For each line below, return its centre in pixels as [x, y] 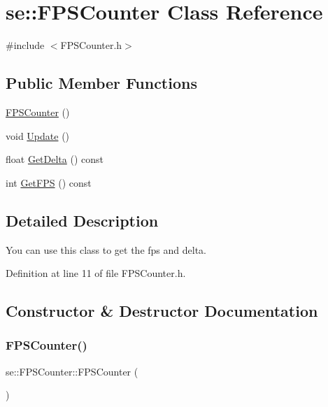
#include [25, 45]
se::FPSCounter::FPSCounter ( [72, 371]
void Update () [38, 135]
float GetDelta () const [55, 159]
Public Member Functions [101, 83]
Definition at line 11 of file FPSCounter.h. [96, 273]
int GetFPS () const [49, 182]
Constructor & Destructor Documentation [162, 311]
